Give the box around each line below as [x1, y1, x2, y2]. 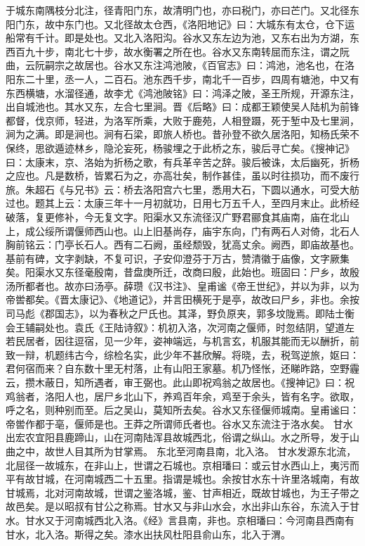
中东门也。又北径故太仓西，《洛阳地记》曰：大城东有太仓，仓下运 [54, 16, 354, 31]
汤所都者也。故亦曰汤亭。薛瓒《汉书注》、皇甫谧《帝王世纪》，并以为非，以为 [6, 278, 359, 293]
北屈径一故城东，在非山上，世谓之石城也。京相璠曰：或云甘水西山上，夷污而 [6, 457, 359, 472]
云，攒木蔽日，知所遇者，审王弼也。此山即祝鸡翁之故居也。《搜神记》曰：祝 [6, 375, 354, 390]
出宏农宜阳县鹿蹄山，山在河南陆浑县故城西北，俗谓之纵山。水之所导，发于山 [6, 430, 359, 445]
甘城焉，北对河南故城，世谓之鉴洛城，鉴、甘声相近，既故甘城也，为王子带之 [6, 485, 359, 500]
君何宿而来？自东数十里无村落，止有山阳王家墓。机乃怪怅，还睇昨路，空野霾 [6, 361, 359, 376]
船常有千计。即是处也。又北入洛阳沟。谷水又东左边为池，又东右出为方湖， [6, 30, 350, 45]
